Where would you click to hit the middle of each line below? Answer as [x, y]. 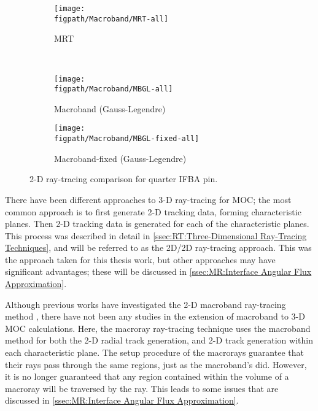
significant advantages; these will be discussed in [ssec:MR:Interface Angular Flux [158, 271]
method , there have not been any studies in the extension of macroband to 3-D [155, 316]
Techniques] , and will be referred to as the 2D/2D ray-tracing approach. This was [158, 248]
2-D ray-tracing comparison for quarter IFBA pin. [124, 179]
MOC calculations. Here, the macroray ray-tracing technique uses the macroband [158, 328]
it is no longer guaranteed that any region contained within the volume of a [147, 376]
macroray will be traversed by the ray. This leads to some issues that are [142, 388]
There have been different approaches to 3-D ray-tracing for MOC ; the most [148, 199]
